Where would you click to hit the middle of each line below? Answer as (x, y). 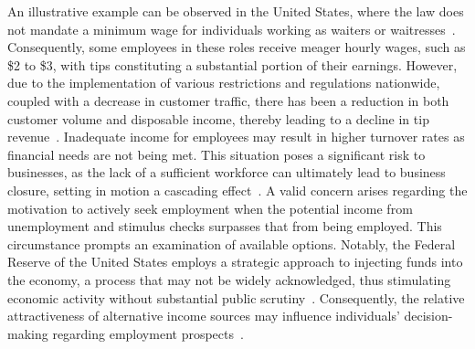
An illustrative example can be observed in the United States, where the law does (236, 11)
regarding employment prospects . (148, 333)
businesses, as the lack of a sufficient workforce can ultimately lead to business (227, 172)
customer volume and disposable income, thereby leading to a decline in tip (218, 118)
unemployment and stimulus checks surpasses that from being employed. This (225, 226)
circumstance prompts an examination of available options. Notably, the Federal (232, 243)
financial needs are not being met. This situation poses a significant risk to (216, 154)
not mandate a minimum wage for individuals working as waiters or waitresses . (232, 29)
